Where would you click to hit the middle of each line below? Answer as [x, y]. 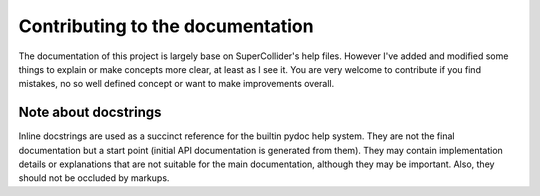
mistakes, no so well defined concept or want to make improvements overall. [176, 84]
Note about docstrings [90, 112]
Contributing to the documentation [166, 26]
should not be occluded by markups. [94, 178]
